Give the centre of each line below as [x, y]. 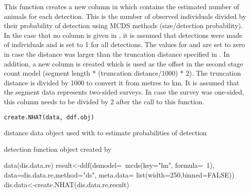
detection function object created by [58, 149]
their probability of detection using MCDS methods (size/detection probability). [124, 25]
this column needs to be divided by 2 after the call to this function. [104, 101]
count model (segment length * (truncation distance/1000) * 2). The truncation [123, 73]
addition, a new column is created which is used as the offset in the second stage [124, 63]
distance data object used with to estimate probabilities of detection [105, 133]
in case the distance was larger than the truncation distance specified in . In [117, 54]
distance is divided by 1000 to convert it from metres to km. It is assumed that [122, 82]
